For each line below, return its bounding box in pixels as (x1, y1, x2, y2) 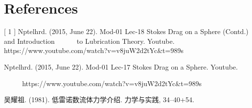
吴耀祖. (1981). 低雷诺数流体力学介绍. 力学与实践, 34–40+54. (4, 94, 194, 105)
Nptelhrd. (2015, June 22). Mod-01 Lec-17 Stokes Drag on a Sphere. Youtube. (4, 61, 238, 72)
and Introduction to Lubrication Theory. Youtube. (4, 36, 175, 46)
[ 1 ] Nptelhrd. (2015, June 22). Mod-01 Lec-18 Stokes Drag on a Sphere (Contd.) (4, 26, 249, 36)
